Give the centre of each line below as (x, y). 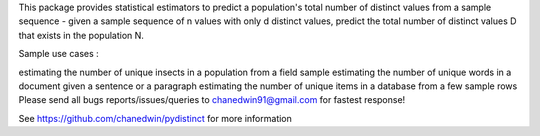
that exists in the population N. (81, 35)
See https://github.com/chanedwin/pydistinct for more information (155, 118)
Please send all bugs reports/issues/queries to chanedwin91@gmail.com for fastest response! (212, 100)
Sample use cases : (58, 54)
